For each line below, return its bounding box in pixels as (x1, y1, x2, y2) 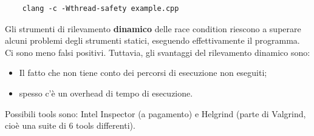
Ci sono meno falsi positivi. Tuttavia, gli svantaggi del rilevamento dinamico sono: (5, 46, 310, 58)
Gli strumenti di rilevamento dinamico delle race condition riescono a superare (5, 22, 301, 35)
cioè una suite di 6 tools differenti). (5, 119, 135, 132)
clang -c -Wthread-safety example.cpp (22, 4, 179, 13)
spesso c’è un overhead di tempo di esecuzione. (19, 86, 193, 99)
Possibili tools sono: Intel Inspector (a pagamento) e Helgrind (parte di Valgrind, (5, 107, 306, 120)
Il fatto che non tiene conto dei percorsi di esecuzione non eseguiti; (19, 66, 267, 79)
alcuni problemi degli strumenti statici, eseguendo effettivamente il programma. (5, 34, 300, 47)
